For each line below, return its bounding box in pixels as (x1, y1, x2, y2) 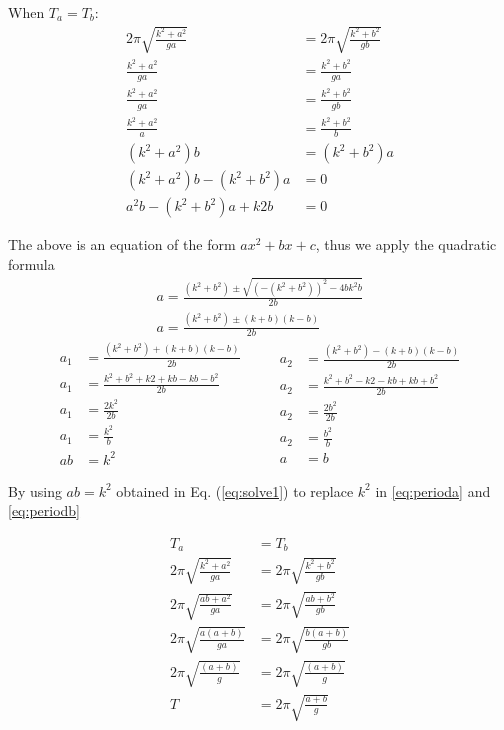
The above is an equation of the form (8, 234, 236, 255)
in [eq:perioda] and (375, 480, 491, 501)
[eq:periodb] (8, 500, 81, 521)
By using (8, 480, 62, 501)
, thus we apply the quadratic (315, 234, 497, 255)
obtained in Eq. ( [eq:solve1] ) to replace (116, 480, 354, 501)
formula (8, 254, 55, 275)
